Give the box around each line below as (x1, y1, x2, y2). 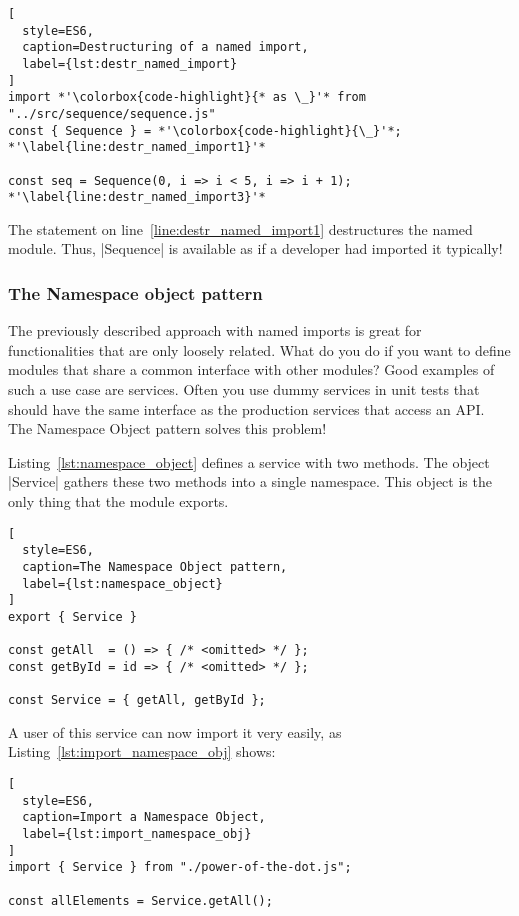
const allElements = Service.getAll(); (8, 893, 273, 908)
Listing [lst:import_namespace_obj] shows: (8, 741, 276, 762)
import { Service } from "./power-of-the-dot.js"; (8, 860, 352, 875)
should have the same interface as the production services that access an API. (8, 398, 485, 419)
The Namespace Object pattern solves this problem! (8, 418, 327, 439)
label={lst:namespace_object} (22, 576, 223, 591)
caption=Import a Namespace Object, (22, 810, 266, 825)
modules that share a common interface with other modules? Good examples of (8, 359, 495, 380)
